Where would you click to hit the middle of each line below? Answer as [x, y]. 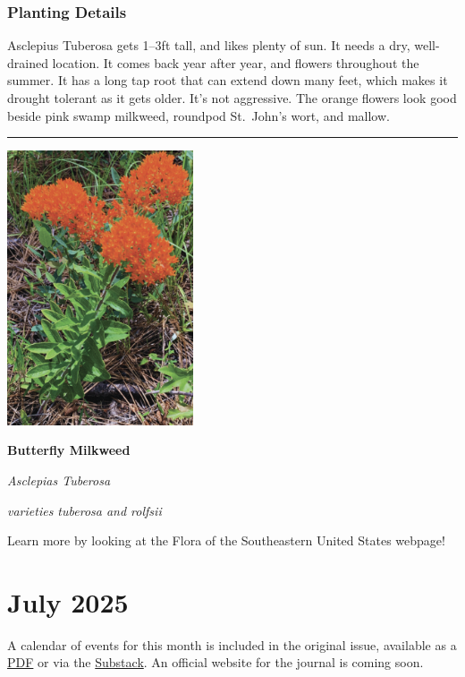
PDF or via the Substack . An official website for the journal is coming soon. [216, 662]
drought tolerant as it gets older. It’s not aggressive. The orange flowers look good [232, 98]
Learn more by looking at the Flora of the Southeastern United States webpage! [226, 540]
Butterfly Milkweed [69, 450]
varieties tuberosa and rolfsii [85, 510]
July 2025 [68, 601]
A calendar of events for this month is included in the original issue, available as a [232, 644]
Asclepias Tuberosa [59, 480]
